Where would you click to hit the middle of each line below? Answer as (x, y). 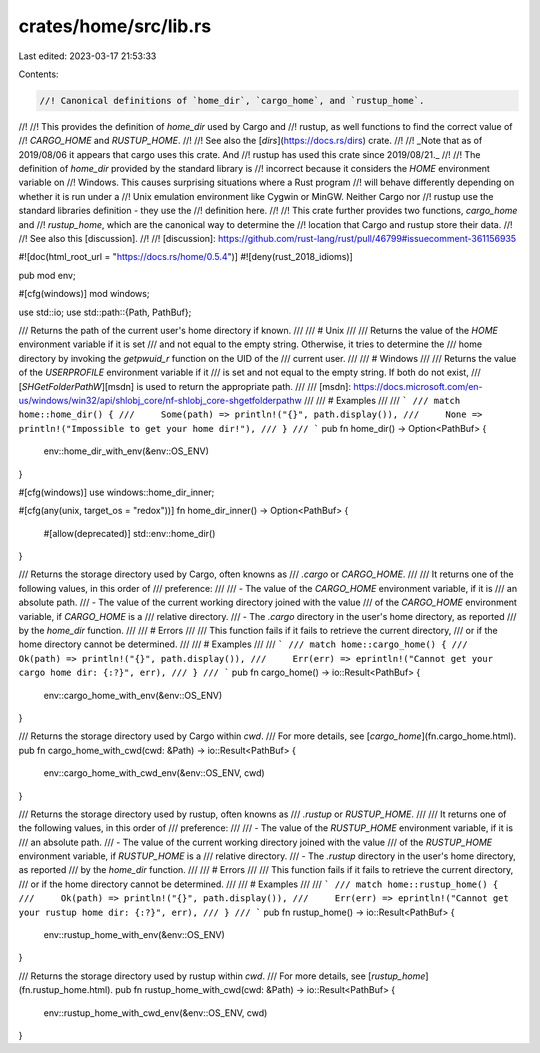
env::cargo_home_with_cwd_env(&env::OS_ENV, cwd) (154, 773)
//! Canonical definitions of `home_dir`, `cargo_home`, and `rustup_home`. (232, 100)
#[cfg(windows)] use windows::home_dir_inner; (116, 492)
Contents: (38, 74)
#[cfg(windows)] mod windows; (84, 294)
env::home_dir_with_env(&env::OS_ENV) (126, 451)
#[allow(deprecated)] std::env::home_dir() (129, 533)
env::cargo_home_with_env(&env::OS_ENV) (133, 695)
